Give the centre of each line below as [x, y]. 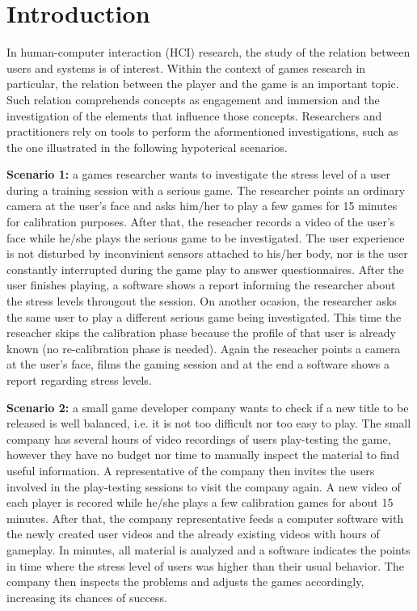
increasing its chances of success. [87, 597]
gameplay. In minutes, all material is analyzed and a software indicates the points [208, 549]
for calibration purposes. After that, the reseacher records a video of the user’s [201, 222]
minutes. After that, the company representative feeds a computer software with [205, 518]
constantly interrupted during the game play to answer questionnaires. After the [205, 269]
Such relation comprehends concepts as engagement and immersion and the [193, 99]
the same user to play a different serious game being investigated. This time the [204, 316]
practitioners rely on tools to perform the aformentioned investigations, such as [202, 131]
